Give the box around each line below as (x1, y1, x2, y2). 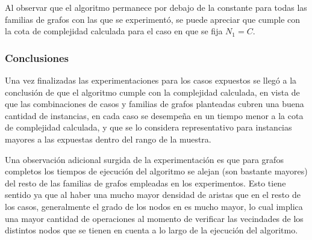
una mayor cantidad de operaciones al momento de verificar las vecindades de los (5, 212, 304, 224)
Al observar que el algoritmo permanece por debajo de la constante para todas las (5, 1, 307, 13)
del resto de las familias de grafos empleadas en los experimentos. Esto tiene (5, 176, 286, 189)
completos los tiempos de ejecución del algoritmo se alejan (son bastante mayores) (5, 165, 308, 177)
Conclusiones (5, 50, 69, 65)
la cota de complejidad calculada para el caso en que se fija (5, 25, 223, 37)
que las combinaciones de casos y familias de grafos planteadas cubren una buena (5, 97, 304, 110)
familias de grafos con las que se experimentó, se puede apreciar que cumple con (5, 13, 301, 25)
